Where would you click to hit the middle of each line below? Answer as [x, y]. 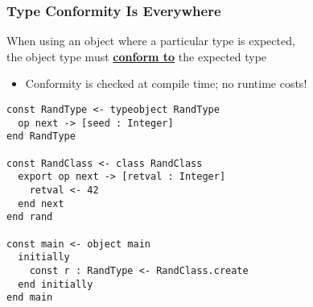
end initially [56, 284]
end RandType [41, 137]
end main [30, 298]
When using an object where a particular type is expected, [151, 41]
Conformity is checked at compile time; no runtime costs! [166, 83]
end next [41, 203]
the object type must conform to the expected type [137, 56]
